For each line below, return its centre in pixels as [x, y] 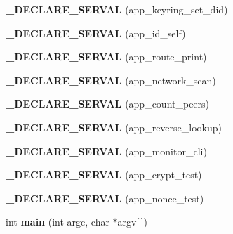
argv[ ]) [133, 222]
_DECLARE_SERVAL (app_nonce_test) [105, 198]
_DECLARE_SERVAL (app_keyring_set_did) [117, 9]
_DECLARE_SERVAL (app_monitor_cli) [106, 151]
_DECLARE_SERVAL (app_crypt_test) [104, 175]
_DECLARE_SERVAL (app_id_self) [96, 33]
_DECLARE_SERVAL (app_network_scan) [111, 80]
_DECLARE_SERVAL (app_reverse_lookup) [114, 127]
